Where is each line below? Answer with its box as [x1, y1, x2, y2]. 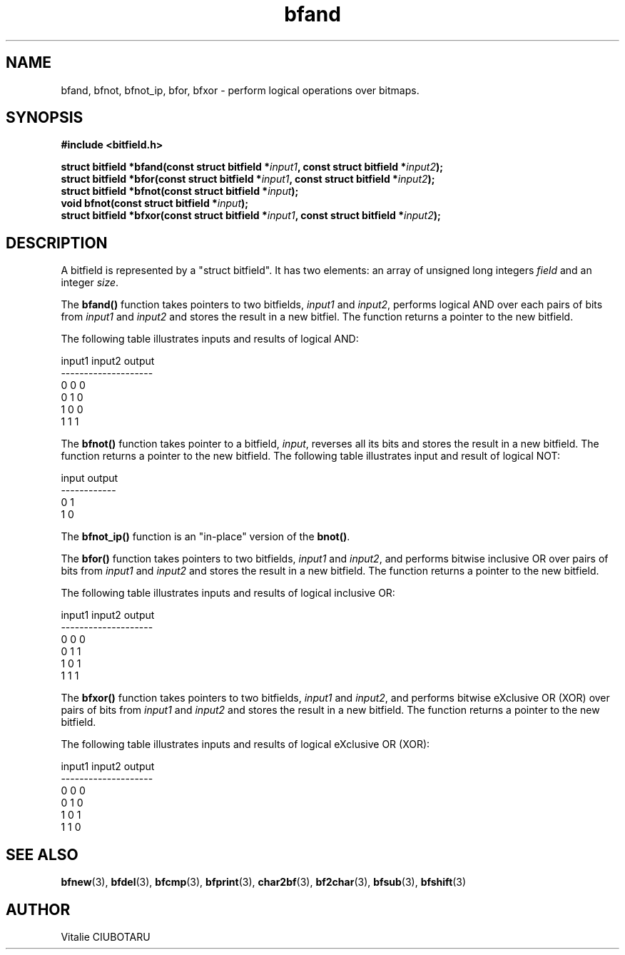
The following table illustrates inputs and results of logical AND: [61, 333, 359, 345]
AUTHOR [6, 900, 71, 919]
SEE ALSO [6, 845, 78, 864]
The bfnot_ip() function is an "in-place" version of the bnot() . [61, 530, 350, 543]
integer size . [61, 276, 119, 289]
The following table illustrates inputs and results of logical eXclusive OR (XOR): [61, 738, 430, 751]
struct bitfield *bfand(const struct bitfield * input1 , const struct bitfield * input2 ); [61, 161, 444, 173]
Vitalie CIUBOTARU [61, 930, 151, 943]
